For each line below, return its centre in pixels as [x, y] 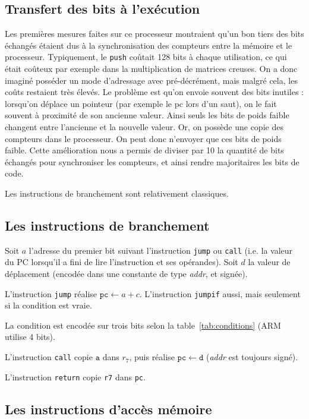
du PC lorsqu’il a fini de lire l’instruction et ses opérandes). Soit [122, 262]
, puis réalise [152, 357]
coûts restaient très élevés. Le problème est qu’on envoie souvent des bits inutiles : [154, 92]
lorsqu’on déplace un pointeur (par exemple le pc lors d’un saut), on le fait [141, 103]
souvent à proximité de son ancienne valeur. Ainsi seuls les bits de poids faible [147, 115]
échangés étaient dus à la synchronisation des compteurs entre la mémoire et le [149, 45]
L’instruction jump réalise [51, 293]
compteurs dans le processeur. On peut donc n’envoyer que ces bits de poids [143, 138]
